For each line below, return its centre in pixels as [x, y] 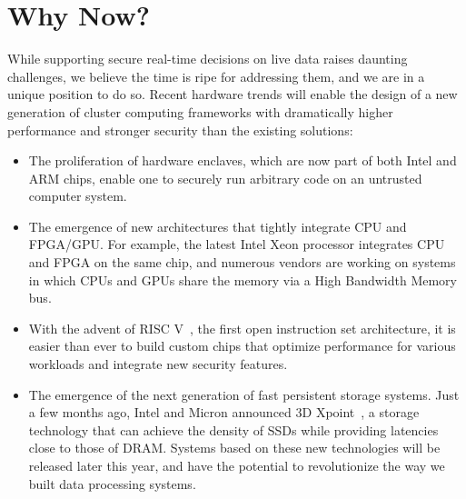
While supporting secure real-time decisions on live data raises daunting [208, 59]
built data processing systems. [112, 483]
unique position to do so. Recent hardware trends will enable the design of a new [233, 94]
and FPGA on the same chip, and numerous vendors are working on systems [242, 262]
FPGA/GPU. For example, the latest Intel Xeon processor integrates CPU [237, 244]
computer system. [78, 196]
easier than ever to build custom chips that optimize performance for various [242, 346]
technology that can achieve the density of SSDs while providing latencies [233, 429]
